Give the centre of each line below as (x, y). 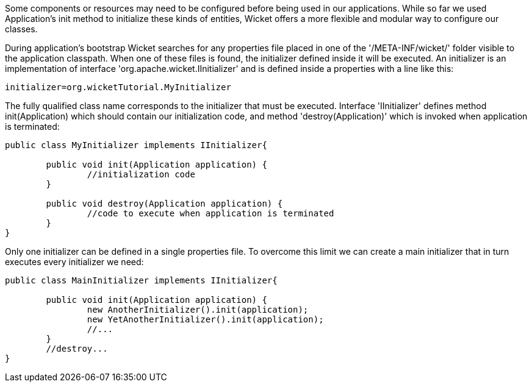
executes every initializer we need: (74, 262)
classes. (21, 29)
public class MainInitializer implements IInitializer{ (141, 280)
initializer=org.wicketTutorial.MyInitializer (118, 87)
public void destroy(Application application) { (164, 204)
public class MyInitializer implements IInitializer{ (136, 145)
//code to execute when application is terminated (210, 213)
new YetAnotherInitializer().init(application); (205, 319)
